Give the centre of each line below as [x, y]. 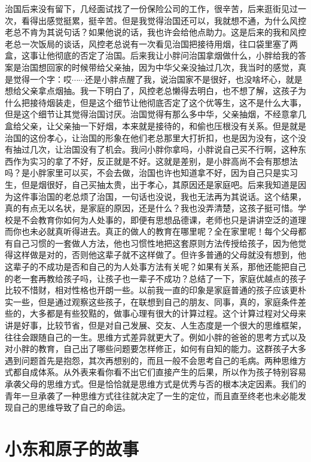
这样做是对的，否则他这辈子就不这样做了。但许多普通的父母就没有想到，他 [159, 255]
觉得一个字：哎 [42, 79]
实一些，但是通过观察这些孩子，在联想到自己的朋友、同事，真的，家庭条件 [151, 301]
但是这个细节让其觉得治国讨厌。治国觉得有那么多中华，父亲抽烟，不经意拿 [151, 114]
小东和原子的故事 [72, 448]
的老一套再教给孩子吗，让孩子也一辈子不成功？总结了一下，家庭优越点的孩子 [155, 278]
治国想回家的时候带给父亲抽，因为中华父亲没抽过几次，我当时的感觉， [159, 67]
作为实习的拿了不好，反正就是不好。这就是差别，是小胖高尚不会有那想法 [155, 161]
